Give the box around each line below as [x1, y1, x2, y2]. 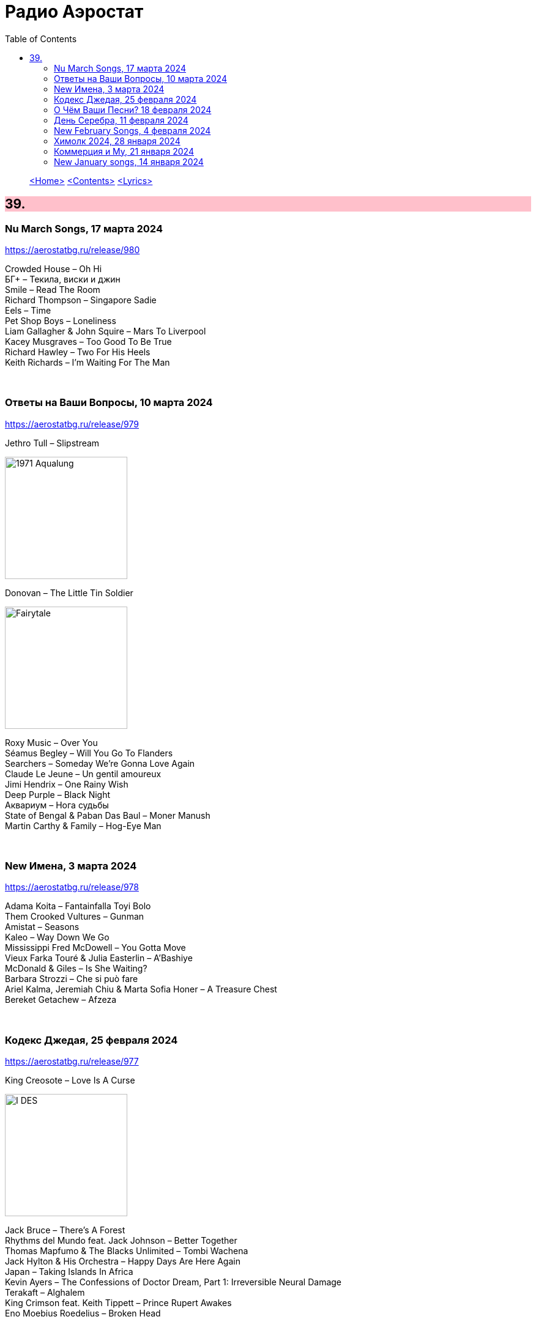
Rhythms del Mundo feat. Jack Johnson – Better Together [5, 1235, 237, 1246]
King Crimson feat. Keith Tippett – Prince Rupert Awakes [5, 1298, 232, 1309]
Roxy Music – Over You [5, 737, 98, 748]
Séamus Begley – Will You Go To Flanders [5, 747, 173, 758]
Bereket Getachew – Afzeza [5, 994, 117, 1005]
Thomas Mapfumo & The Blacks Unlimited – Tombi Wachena [5, 1246, 248, 1257]
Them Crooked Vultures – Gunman [5, 911, 144, 922]
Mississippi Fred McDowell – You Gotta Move [5, 942, 186, 953]
